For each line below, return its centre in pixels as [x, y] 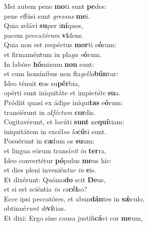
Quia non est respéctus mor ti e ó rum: [60, 44]
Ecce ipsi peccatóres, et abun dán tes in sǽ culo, [74, 198]
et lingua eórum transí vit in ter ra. [55, 150]
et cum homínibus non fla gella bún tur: [61, 73]
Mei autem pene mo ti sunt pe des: [55, 6]
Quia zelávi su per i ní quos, [43, 25]
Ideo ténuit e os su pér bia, [42, 83]
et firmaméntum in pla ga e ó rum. [53, 54]
